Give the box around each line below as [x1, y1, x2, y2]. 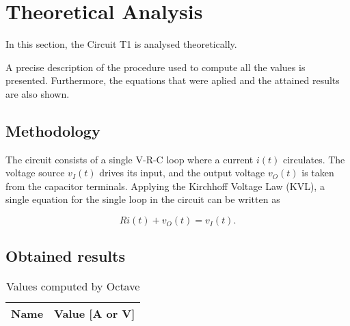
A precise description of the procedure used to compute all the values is [5, 59, 306, 74]
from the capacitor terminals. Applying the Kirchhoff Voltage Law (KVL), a [5, 178, 325, 193]
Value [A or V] [54, 305, 135, 322]
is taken [301, 165, 334, 180]
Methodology [5, 120, 100, 141]
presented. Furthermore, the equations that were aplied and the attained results [5, 73, 340, 87]
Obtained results [5, 245, 125, 267]
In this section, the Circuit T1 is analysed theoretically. [5, 37, 237, 51]
